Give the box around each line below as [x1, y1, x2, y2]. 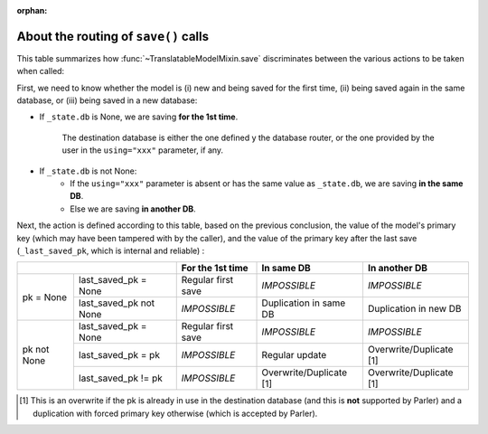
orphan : [16, 5, 48, 15]
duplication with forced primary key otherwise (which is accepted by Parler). [33, 408, 318, 419]
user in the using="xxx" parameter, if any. [61, 145, 224, 156]
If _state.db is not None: [39, 165, 137, 176]
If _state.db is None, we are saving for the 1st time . [39, 111, 239, 122]
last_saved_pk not [78, 297, 155, 309]
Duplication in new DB [367, 303, 462, 316]
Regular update [261, 349, 327, 362]
